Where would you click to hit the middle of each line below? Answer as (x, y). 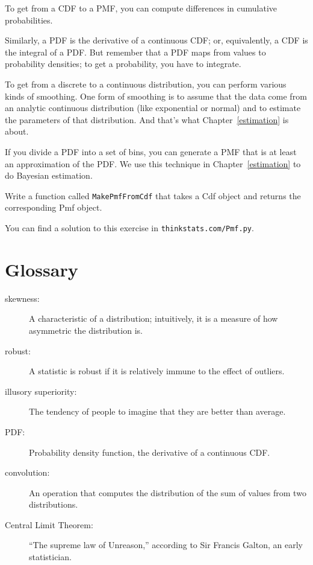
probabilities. (29, 20)
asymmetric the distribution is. (86, 330)
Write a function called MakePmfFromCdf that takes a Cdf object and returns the (153, 195)
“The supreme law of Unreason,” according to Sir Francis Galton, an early (166, 545)
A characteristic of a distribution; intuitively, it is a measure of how (153, 318)
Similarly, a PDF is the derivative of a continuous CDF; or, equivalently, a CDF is (156, 40)
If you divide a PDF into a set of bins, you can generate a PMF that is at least (151, 151)
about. (17, 131)
